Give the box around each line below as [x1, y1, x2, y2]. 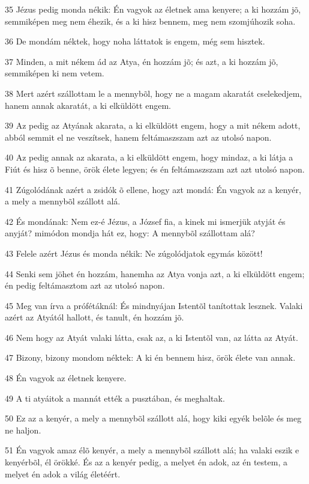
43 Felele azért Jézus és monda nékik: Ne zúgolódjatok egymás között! [5, 247, 263, 259]
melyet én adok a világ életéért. [5, 467, 121, 480]
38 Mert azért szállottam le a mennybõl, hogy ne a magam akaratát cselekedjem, [5, 87, 302, 99]
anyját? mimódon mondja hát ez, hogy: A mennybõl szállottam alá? [5, 227, 255, 239]
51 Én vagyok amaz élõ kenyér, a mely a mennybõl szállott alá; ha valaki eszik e [5, 444, 299, 456]
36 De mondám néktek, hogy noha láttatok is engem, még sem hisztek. [5, 35, 265, 47]
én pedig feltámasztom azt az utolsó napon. [5, 279, 165, 292]
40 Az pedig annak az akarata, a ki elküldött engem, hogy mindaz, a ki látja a [5, 151, 293, 164]
